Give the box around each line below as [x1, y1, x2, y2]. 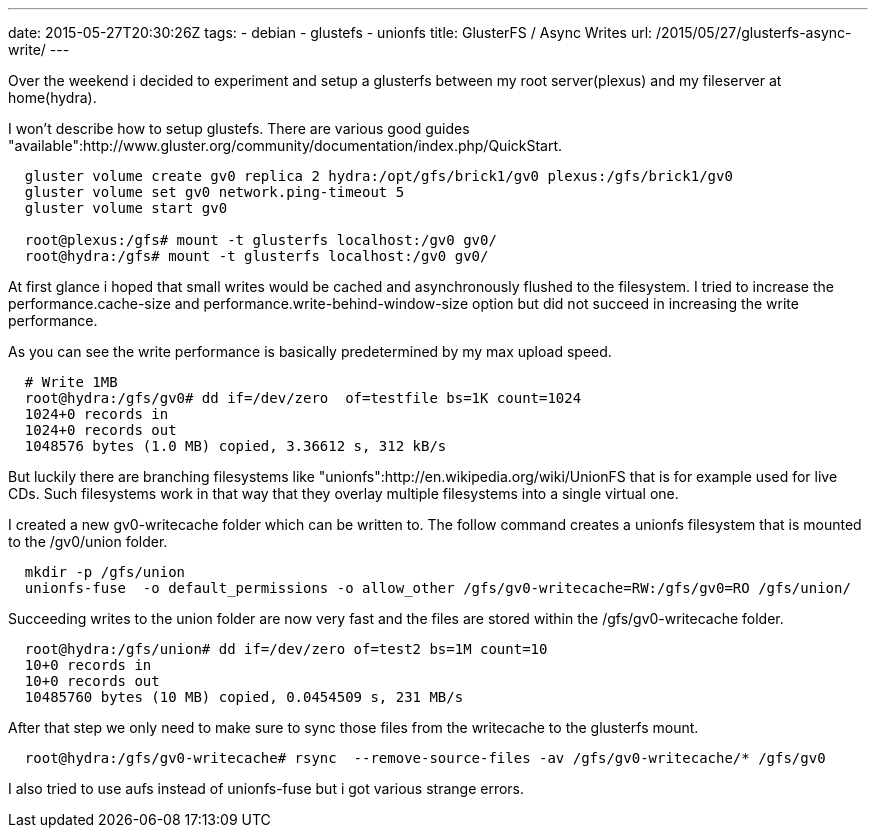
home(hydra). [8, 89, 97, 106]
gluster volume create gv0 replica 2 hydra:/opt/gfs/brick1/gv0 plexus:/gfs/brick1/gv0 [24, 168, 733, 184]
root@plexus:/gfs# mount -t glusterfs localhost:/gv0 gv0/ [24, 232, 497, 248]
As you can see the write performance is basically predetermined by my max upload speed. [8, 343, 612, 360]
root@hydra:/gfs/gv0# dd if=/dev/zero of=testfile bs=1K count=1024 [24, 390, 582, 406]
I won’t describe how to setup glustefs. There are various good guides [8, 120, 470, 137]
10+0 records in [24, 657, 152, 673]
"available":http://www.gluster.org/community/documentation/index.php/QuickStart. [8, 137, 563, 154]
